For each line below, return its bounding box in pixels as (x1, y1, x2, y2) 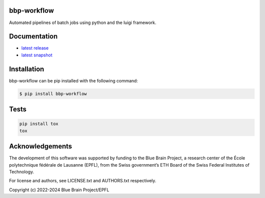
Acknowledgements (9, 142, 72, 150)
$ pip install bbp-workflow (19, 91, 87, 97)
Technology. (9, 169, 34, 174)
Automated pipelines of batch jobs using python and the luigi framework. (9, 20, 157, 25)
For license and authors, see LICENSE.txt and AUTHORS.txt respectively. (9, 178, 157, 184)
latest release (21, 45, 49, 51)
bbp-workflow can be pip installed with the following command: (9, 77, 138, 83)
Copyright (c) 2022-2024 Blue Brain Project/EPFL (9, 187, 109, 193)
